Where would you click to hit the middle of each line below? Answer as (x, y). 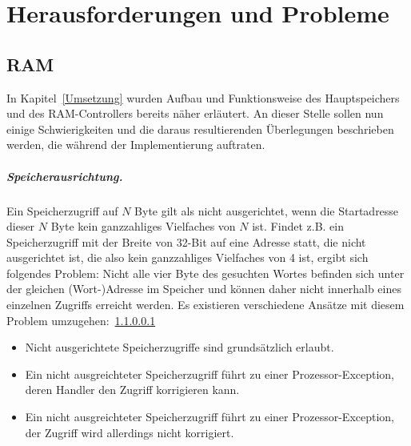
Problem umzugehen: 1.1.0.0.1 (81, 320)
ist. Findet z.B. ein (298, 226)
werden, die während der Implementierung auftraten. (136, 145)
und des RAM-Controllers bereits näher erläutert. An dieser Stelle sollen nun (195, 113)
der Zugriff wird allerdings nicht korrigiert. (130, 432)
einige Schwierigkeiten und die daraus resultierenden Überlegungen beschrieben (200, 129)
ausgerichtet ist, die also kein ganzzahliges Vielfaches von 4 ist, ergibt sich (188, 257)
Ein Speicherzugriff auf (62, 210)
